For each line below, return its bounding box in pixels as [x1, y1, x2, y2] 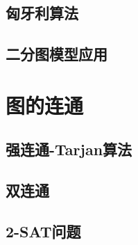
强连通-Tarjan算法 [6, 139, 132, 160]
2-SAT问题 [6, 220, 81, 242]
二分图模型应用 [6, 43, 107, 65]
